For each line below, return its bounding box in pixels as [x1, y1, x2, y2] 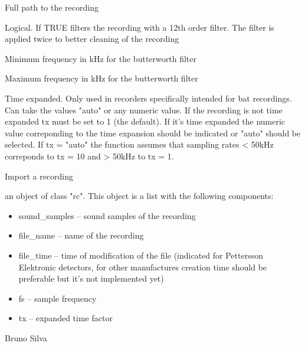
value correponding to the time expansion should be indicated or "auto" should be [5, 126, 301, 139]
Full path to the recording [5, 1, 99, 13]
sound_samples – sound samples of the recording [18, 209, 196, 221]
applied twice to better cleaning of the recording [5, 32, 179, 45]
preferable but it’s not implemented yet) [18, 272, 164, 285]
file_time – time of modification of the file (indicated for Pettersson [18, 249, 263, 261]
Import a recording [5, 169, 74, 182]
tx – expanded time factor [18, 312, 113, 324]
